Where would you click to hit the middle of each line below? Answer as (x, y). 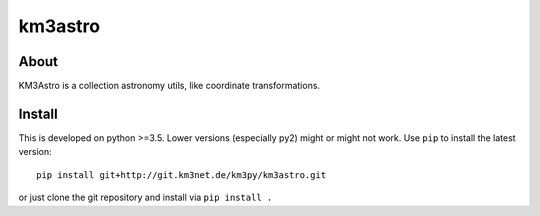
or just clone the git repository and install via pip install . (145, 197)
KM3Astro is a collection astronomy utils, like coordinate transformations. (169, 86)
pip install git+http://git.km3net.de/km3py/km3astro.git (181, 174)
